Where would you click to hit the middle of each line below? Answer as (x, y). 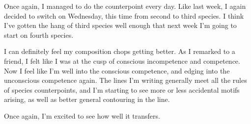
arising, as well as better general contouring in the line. (87, 99)
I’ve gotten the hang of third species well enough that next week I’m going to (120, 25)
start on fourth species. (39, 35)
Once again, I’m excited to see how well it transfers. (82, 115)
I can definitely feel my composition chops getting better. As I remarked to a (120, 51)
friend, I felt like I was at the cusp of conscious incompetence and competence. (122, 61)
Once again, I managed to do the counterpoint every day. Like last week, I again (125, 6)
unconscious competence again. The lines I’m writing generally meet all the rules (125, 80)
